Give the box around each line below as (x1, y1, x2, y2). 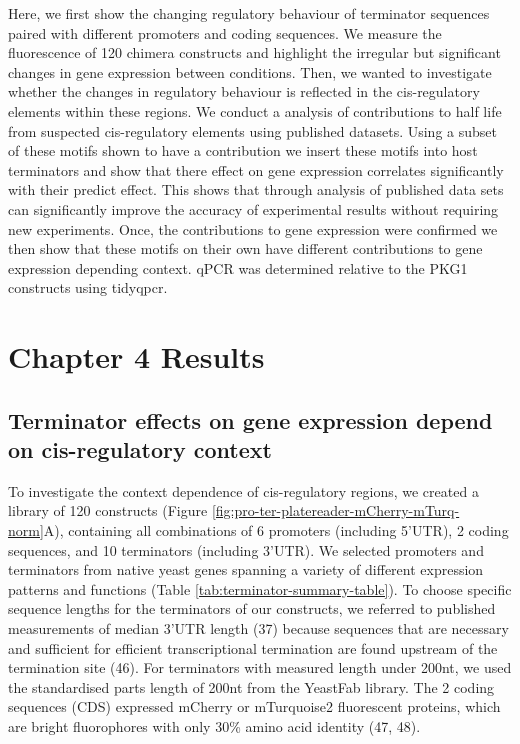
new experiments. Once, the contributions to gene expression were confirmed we (8, 218, 498, 239)
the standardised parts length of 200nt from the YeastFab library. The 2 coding (8, 676, 495, 697)
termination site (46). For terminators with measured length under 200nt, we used (8, 657, 512, 678)
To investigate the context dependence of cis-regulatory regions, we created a (8, 480, 479, 501)
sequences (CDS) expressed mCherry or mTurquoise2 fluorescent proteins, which (8, 696, 501, 717)
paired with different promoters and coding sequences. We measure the (8, 22, 442, 43)
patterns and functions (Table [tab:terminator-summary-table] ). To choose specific (8, 578, 512, 599)
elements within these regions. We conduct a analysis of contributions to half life (8, 100, 502, 121)
